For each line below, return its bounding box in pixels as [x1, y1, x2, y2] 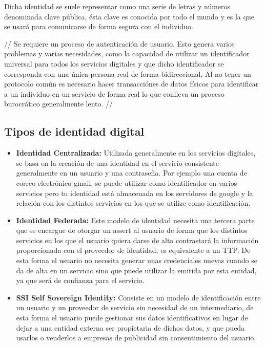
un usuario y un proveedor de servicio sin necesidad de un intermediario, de [16, 302, 254, 313]
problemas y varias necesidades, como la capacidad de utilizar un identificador [4, 48, 250, 59]
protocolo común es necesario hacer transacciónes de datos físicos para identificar [4, 78, 259, 89]
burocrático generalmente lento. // [4, 98, 113, 109]
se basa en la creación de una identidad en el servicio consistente [16, 157, 219, 168]
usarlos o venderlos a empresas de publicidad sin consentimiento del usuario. [16, 332, 256, 343]
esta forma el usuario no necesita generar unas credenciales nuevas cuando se [16, 255, 257, 266]
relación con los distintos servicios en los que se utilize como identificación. [16, 198, 251, 208]
